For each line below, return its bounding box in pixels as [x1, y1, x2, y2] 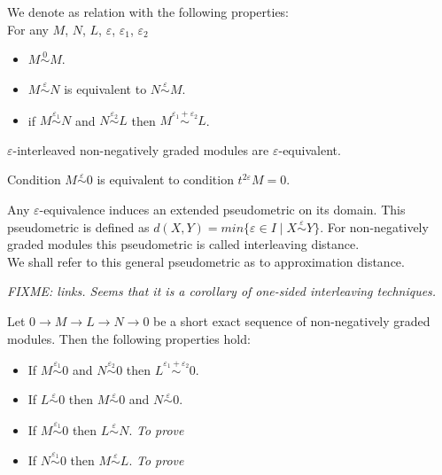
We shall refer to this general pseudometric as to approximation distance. [7, 252, 405, 270]
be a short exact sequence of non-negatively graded [153, 311, 430, 330]
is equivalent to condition [97, 170, 234, 189]
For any [7, 19, 49, 38]
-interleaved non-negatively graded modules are [12, 140, 269, 159]
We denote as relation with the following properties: [7, 3, 290, 20]
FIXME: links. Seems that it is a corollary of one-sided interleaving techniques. [7, 282, 437, 300]
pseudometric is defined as [7, 217, 150, 236]
